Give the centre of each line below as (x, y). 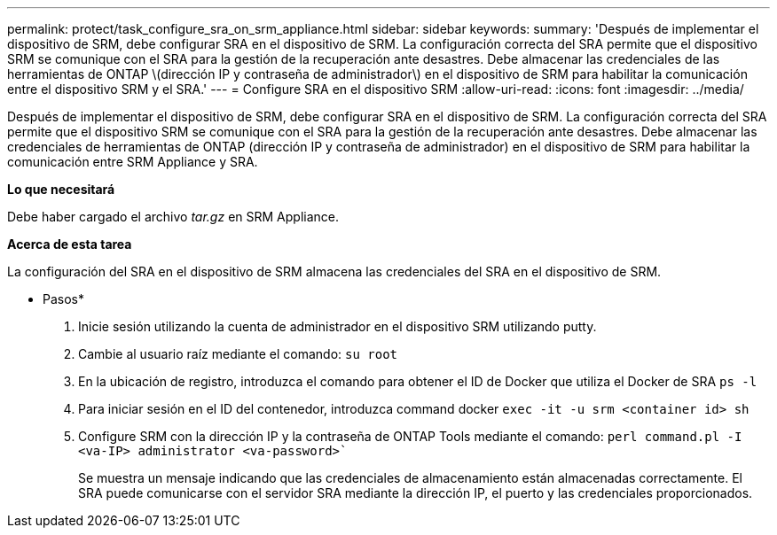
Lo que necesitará (61, 189)
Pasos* (63, 299)
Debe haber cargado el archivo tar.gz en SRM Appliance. (173, 217)
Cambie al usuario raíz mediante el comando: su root (238, 354)
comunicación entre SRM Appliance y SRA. (133, 162)
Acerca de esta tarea (70, 244)
